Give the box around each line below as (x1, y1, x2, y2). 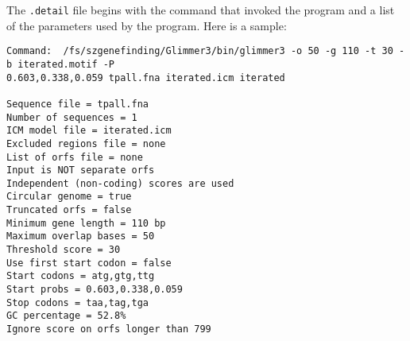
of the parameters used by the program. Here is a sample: (6, 17, 287, 33)
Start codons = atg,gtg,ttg (6, 270, 155, 282)
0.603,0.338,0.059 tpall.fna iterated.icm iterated (6, 72, 285, 83)
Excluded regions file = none (6, 138, 166, 149)
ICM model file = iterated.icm (6, 125, 172, 137)
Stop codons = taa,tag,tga (6, 296, 149, 308)
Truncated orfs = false (6, 204, 132, 216)
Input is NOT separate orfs (6, 165, 155, 176)
